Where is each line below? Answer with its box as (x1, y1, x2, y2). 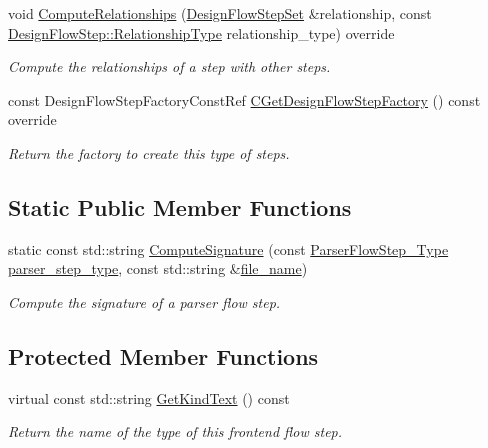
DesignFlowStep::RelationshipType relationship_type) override (8, 22, 395, 43)
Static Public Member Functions (8, 191, 352, 222)
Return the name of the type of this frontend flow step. (8, 421, 343, 442)
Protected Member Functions (8, 340, 319, 371)
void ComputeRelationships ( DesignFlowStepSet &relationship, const (8, 3, 432, 23)
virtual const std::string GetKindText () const (8, 387, 290, 408)
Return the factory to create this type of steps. (8, 142, 290, 163)
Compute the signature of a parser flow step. (8, 291, 281, 312)
